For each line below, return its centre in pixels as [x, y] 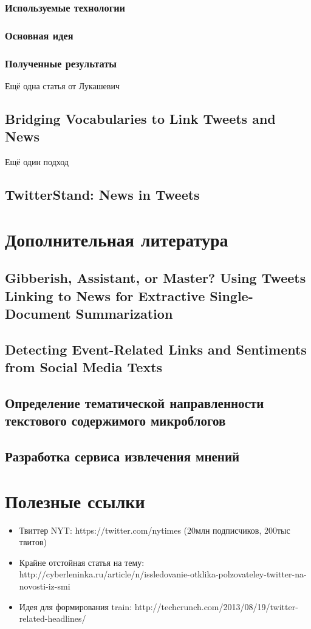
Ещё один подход [37, 162]
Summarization [124, 314]
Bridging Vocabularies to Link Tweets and [140, 118]
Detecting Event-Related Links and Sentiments [156, 349]
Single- [231, 295]
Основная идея [39, 35]
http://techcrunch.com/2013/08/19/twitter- [216, 606]
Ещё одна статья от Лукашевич [62, 85]
